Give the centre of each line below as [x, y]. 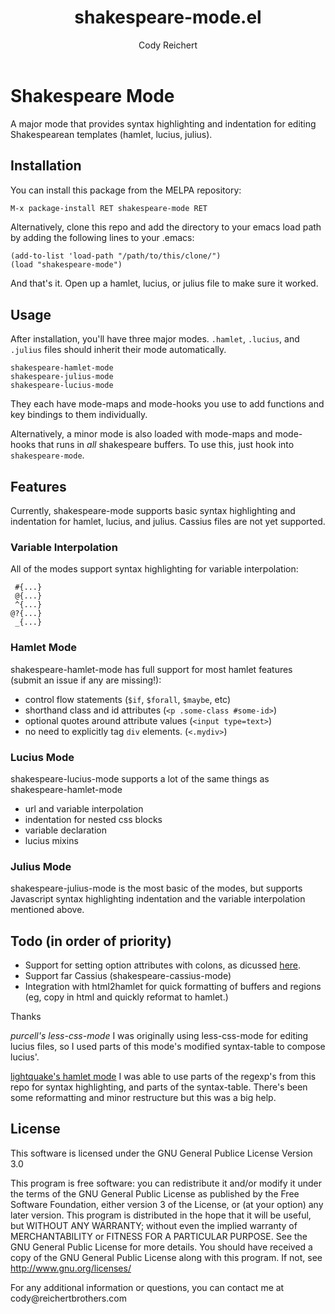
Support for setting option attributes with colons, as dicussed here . [163, 965]
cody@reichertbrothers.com [68, 1298]
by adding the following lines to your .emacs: [102, 238]
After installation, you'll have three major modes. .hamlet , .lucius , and [155, 339]
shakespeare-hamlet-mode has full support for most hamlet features [151, 669]
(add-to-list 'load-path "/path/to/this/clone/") [116, 256]
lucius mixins [51, 840]
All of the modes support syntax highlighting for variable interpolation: [154, 569]
